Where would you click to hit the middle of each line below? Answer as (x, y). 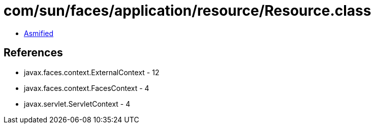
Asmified (39, 33)
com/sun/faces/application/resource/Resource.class (188, 11)
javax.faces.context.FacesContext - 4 (87, 88)
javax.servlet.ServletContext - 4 (77, 104)
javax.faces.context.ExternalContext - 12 (92, 72)
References (33, 53)
